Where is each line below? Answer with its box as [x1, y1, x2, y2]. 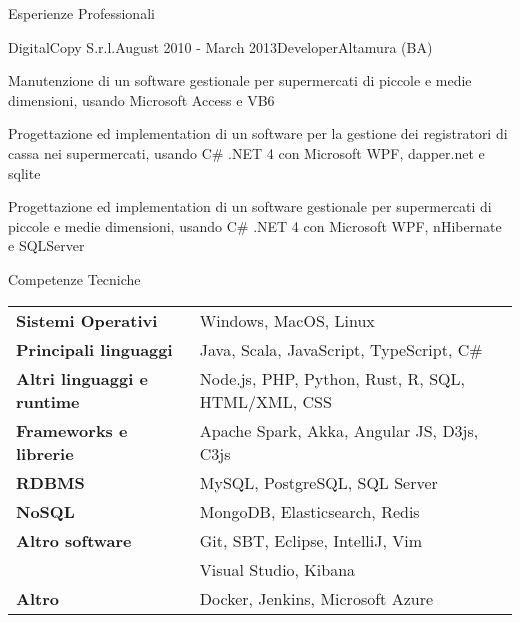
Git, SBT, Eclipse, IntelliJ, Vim [199, 528, 423, 552]
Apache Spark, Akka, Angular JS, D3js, [199, 418, 479, 442]
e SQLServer [8, 235, 85, 256]
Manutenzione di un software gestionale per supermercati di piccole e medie [8, 70, 472, 91]
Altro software [16, 528, 132, 552]
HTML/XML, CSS [199, 389, 332, 413]
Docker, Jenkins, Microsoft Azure [199, 586, 434, 610]
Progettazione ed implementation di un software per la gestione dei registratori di [8, 123, 508, 144]
